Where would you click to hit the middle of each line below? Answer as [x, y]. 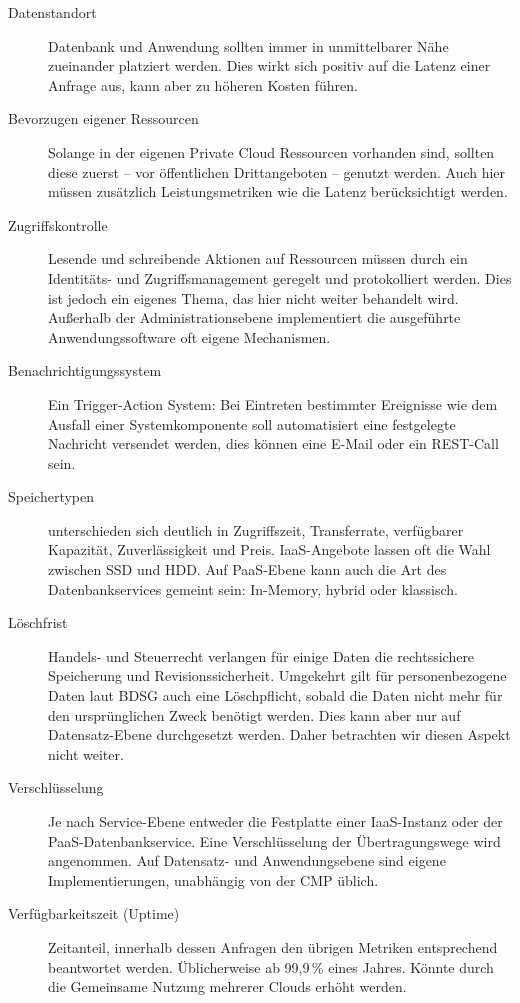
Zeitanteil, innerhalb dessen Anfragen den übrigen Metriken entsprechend [273, 946]
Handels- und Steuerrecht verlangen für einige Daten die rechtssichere [261, 655]
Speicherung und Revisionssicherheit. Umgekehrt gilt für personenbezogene [277, 675]
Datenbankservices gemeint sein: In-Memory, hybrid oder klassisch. [253, 588]
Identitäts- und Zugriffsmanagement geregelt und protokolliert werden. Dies [280, 277]
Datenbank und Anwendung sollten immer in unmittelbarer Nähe [248, 45]
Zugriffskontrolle [58, 224]
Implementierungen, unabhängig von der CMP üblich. [213, 879]
